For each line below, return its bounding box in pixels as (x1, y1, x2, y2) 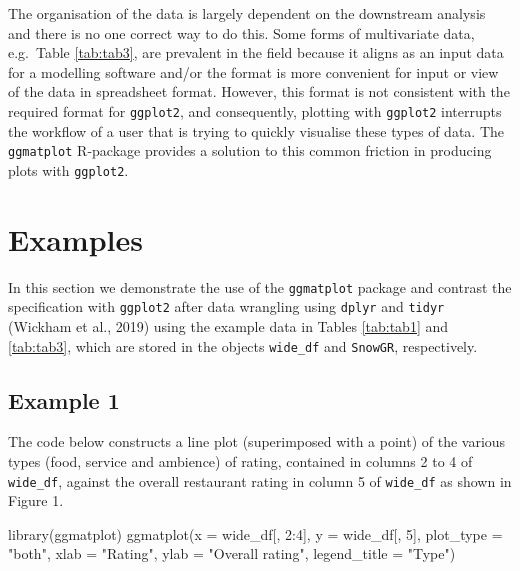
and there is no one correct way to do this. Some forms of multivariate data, (8, 22, 475, 43)
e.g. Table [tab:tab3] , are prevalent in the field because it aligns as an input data (8, 42, 504, 63)
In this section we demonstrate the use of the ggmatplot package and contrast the (8, 276, 512, 297)
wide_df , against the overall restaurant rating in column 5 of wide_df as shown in (8, 470, 512, 491)
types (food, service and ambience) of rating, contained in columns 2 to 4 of (8, 451, 473, 472)
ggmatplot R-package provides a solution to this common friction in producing (8, 140, 492, 161)
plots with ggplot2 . (8, 159, 129, 180)
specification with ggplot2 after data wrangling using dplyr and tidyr (8, 296, 445, 317)
